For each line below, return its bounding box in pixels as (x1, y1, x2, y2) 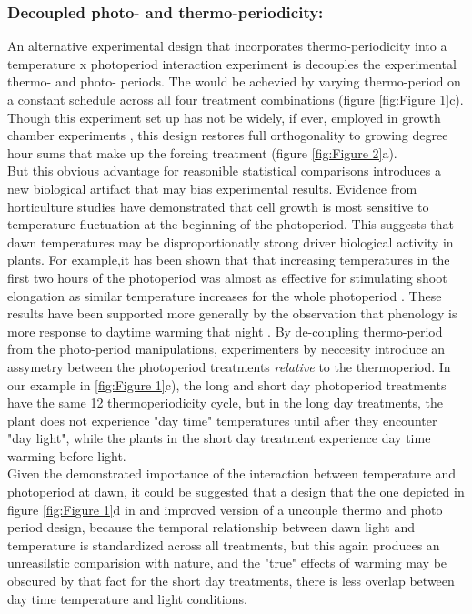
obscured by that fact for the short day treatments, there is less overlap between (7, 571, 455, 590)
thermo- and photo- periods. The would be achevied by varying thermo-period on (7, 72, 461, 91)
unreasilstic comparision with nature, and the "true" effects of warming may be (7, 553, 447, 572)
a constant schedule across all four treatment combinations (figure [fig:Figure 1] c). (7, 90, 464, 108)
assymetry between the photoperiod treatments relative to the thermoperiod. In (7, 357, 451, 376)
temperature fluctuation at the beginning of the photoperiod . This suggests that (7, 215, 454, 234)
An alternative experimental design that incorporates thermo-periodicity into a (7, 36, 447, 55)
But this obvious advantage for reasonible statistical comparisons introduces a (7, 161, 441, 180)
